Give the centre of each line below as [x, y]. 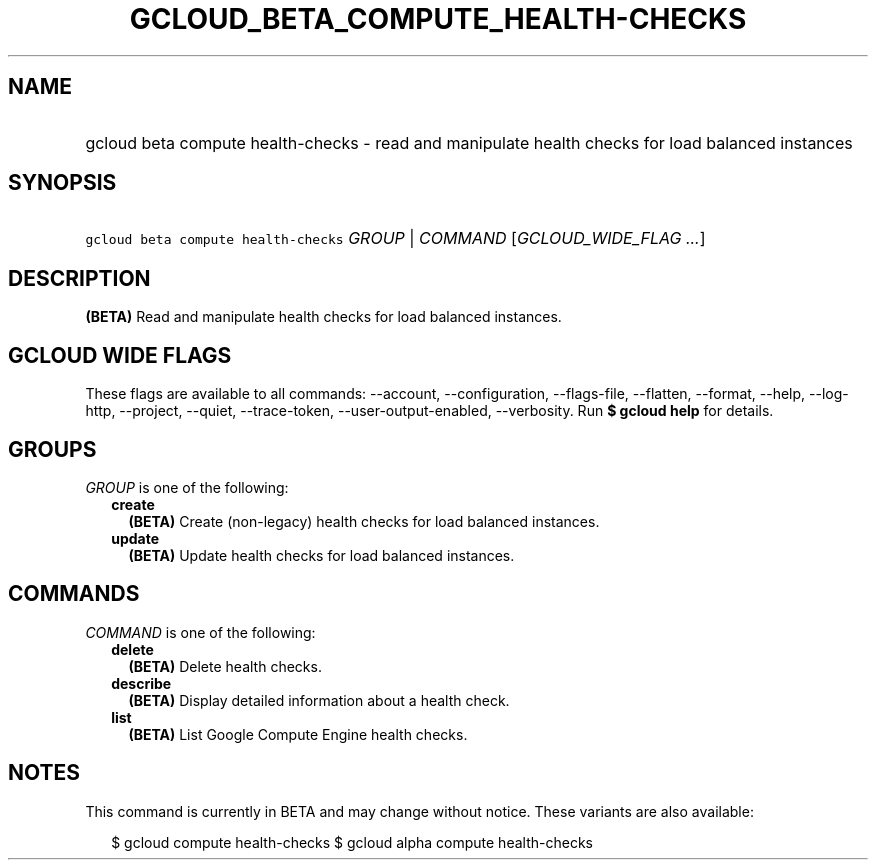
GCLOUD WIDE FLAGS [120, 355]
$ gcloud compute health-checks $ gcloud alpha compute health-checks [352, 842]
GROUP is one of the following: [187, 487]
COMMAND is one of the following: [200, 632]
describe [141, 683]
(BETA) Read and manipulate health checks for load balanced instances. [323, 317]
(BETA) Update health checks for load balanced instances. [321, 555]
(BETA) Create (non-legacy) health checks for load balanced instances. [364, 521]
